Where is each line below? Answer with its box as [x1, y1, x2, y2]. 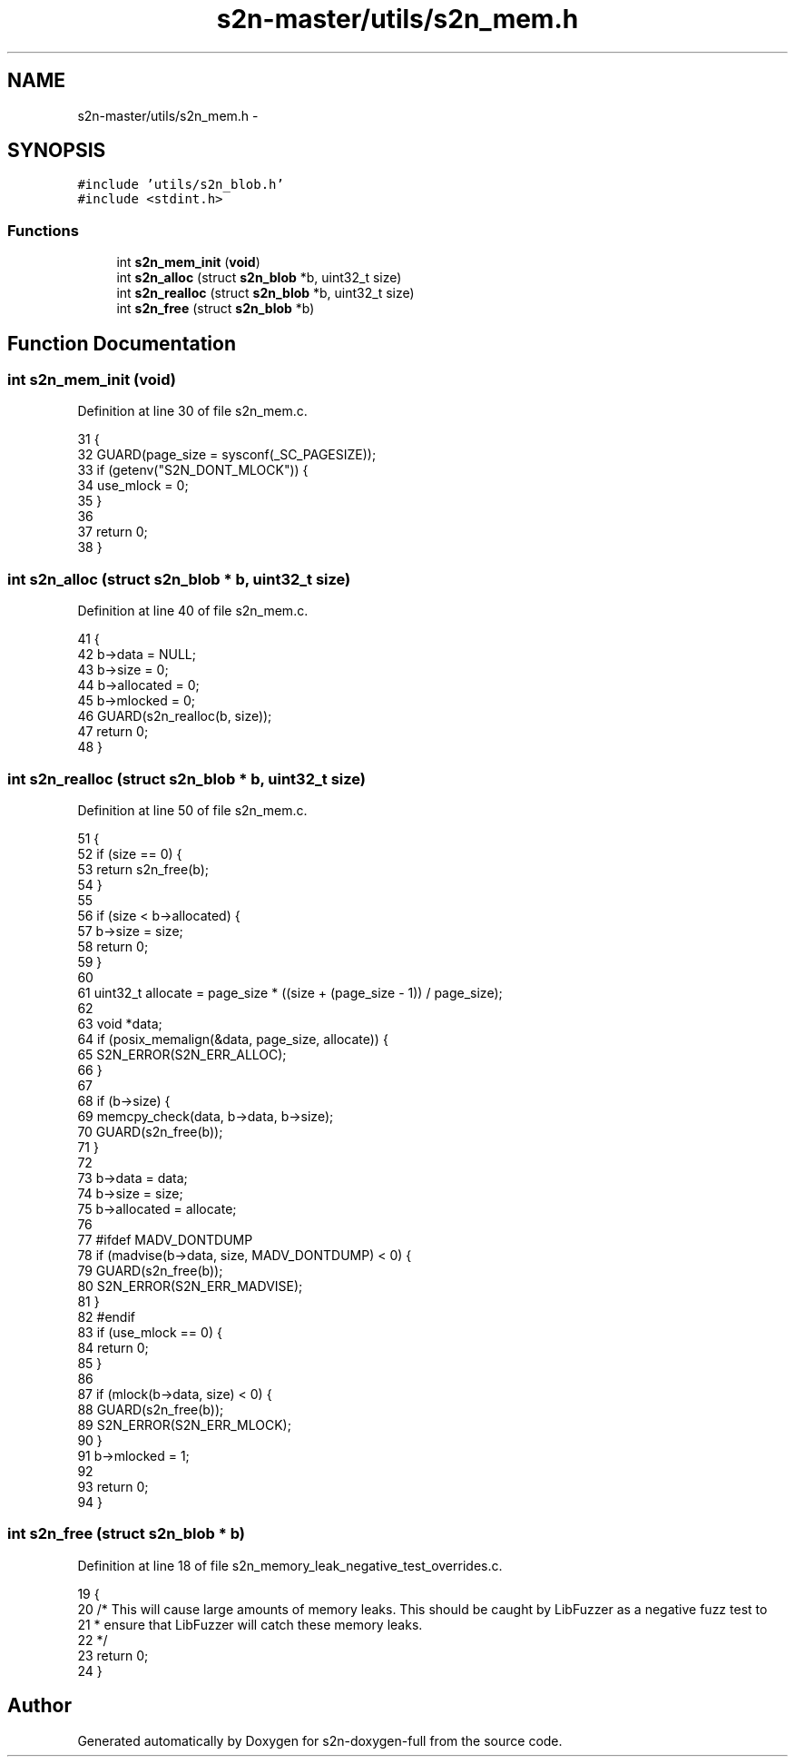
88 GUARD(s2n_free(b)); [77, 1401, 224, 1417]
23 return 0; [77, 1647, 149, 1663]
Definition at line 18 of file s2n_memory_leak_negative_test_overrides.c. [77, 1557, 503, 1573]
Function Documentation [7, 331, 236, 355]
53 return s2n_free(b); [77, 861, 210, 877]
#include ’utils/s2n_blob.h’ [77, 177, 284, 192]
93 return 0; [77, 1478, 149, 1494]
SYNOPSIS [7, 139, 106, 163]
